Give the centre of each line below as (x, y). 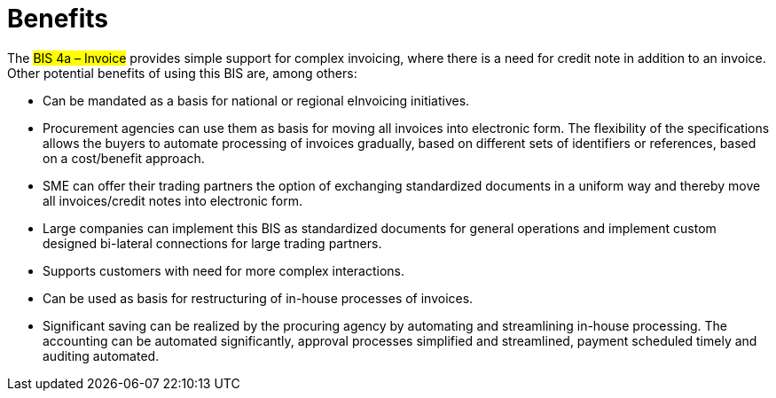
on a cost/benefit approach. (124, 158)
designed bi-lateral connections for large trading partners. (212, 243)
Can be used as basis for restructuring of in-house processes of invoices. (258, 298)
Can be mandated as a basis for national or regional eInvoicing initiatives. (256, 100)
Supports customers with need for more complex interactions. (224, 270)
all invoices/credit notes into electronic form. (173, 200)
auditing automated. (101, 355)
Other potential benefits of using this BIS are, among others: (182, 73)
